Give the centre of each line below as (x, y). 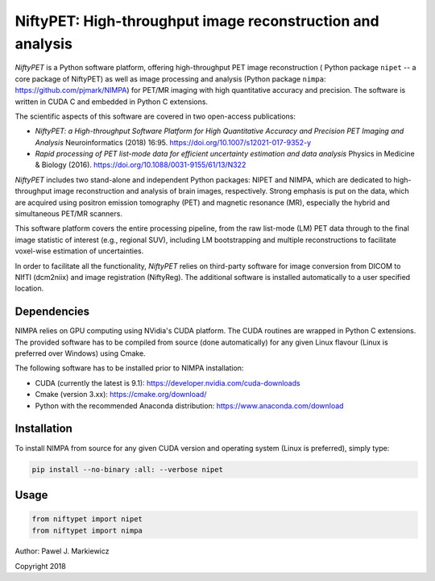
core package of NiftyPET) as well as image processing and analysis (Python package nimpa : (170, 79)
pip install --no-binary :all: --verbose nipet (127, 469)
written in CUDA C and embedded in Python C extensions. (112, 102)
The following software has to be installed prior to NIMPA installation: (129, 368)
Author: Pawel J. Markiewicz (62, 551)
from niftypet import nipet (87, 519)
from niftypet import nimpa (87, 530)
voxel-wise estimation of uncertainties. (79, 251)
